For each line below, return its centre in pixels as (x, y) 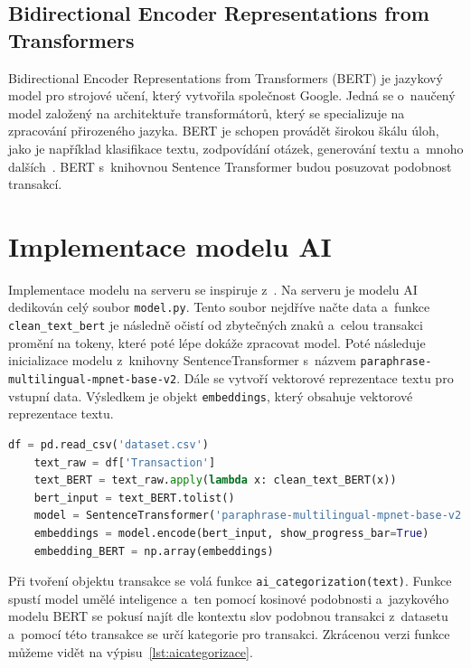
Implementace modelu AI (170, 245)
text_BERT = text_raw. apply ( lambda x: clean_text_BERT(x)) (215, 480)
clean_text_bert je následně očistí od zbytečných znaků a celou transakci (216, 325)
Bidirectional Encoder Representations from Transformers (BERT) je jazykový (226, 77)
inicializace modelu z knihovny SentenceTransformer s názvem (182, 360)
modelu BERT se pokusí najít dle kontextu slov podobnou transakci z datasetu (228, 616)
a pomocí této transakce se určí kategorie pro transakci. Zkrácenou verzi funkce (229, 633)
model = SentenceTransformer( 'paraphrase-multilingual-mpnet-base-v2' (251, 516)
